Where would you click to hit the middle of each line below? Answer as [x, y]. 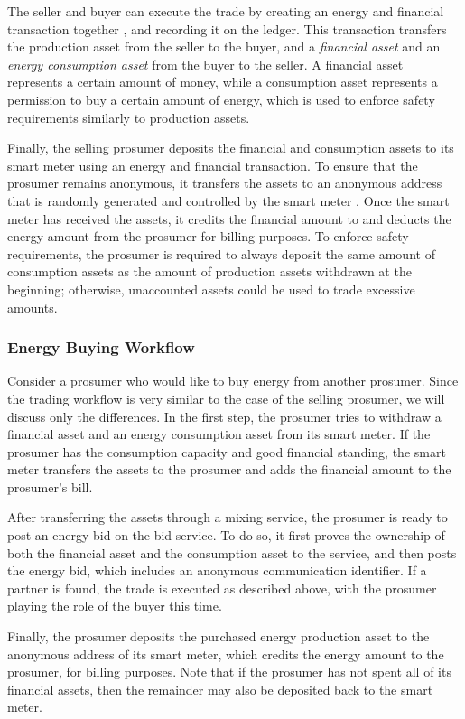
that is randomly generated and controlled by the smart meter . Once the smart [228, 200]
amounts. [33, 307]
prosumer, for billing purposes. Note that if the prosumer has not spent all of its [229, 672]
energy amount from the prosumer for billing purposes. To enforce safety [208, 236]
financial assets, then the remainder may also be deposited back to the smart [220, 689]
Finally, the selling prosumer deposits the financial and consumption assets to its [231, 148]
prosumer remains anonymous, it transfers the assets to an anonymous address [225, 183]
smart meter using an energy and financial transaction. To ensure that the [213, 165]
